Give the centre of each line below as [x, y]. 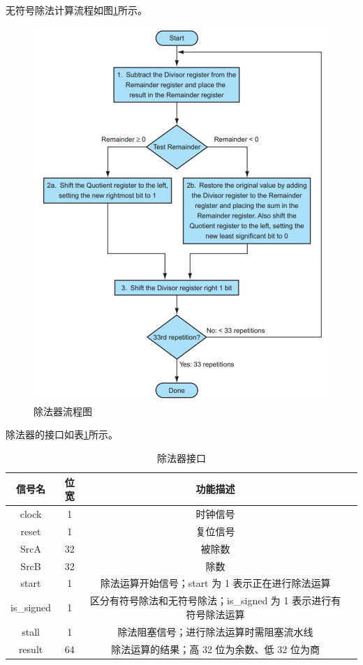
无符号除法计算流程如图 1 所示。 [76, 10]
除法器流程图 [63, 411]
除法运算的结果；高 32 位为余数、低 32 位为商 [215, 649]
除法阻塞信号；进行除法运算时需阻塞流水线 [215, 631]
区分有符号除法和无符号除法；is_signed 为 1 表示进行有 [216, 600]
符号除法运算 [215, 614]
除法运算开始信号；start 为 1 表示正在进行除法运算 [215, 583]
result [31, 649]
